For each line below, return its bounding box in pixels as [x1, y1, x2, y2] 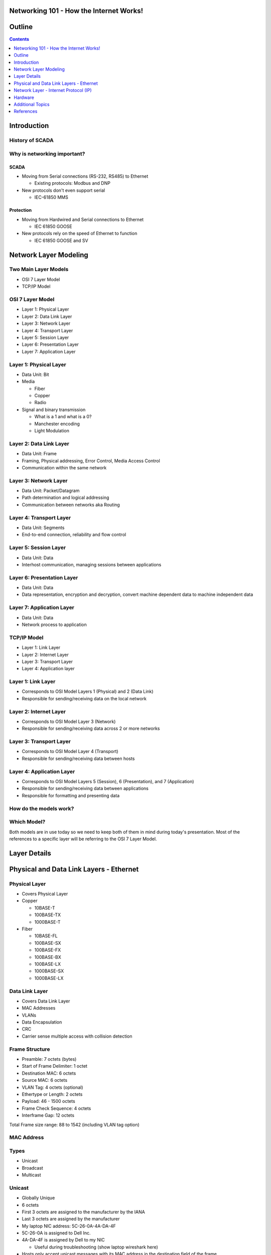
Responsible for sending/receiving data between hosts [22, 756, 135, 762]
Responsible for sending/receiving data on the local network [22, 695, 147, 701]
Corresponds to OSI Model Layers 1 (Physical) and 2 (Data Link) [22, 688, 154, 695]
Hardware [14, 94, 35, 100]
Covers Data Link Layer [22, 998, 70, 1004]
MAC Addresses [22, 1005, 56, 1011]
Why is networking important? [9, 150, 85, 157]
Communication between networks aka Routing [22, 501, 120, 508]
